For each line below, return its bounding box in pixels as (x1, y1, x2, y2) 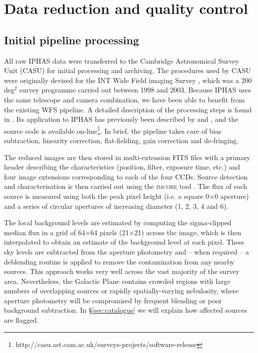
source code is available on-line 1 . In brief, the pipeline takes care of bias (4, 124, 222, 136)
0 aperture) (214, 190, 249, 201)
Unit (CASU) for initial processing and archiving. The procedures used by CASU (4, 65, 251, 76)
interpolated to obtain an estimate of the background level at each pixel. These (4, 237, 245, 247)
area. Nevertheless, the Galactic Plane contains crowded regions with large (4, 275, 231, 286)
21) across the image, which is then (134, 227, 241, 237)
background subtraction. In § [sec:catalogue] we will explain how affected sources (4, 305, 247, 315)
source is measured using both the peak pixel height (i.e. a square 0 (4, 190, 209, 201)
